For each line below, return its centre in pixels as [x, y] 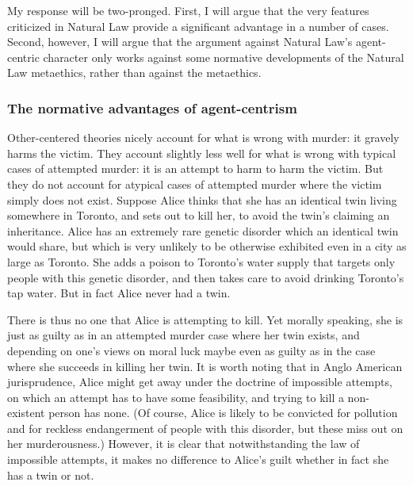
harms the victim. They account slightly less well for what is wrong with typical [202, 153]
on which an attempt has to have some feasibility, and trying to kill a [176, 397]
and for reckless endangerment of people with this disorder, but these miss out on [205, 428]
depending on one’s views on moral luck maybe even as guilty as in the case [191, 350]
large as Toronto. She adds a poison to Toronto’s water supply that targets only [201, 261]
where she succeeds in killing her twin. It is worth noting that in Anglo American [205, 366]
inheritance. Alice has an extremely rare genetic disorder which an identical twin [203, 230]
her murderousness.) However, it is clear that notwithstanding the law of [184, 444]
